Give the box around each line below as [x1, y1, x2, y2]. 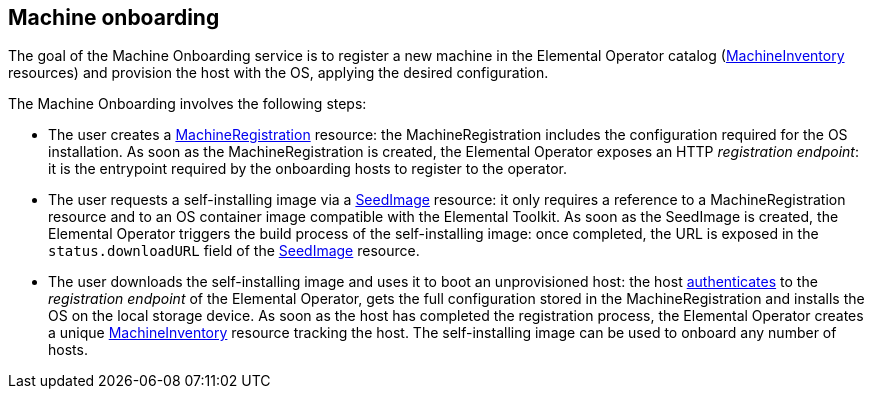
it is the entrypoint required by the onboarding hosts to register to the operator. [48, 160, 567, 178]
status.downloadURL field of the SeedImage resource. [48, 242, 420, 260]
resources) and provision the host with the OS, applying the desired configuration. [8, 64, 549, 82]
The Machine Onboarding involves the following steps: [8, 95, 367, 113]
